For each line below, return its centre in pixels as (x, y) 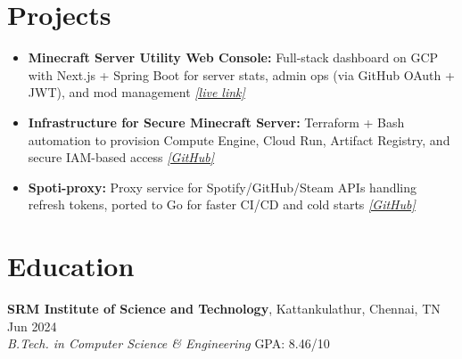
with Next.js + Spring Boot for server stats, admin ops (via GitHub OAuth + (241, 74)
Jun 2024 (32, 326)
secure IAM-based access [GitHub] (121, 157)
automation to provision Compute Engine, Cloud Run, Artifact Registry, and (239, 139)
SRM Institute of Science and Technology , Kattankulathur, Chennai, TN (224, 308)
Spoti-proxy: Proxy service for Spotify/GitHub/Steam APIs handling (223, 187)
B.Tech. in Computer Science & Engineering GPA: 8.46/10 (169, 343)
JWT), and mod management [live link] (136, 92)
